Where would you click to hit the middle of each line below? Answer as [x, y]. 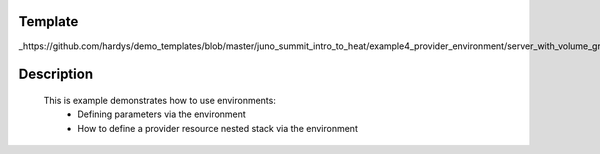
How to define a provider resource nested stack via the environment [218, 128]
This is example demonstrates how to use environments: [160, 100]
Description [56, 74]
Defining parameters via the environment [162, 114]
